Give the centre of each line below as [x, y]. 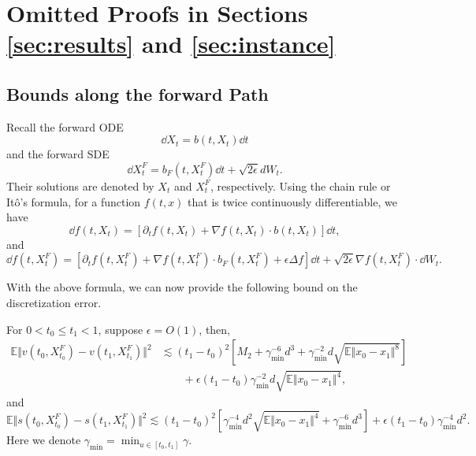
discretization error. [54, 302]
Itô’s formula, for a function [74, 201]
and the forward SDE [58, 154]
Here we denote [44, 440]
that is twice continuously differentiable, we [292, 201]
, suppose [121, 329]
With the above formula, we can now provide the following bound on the [182, 287]
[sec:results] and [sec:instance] [171, 44]
